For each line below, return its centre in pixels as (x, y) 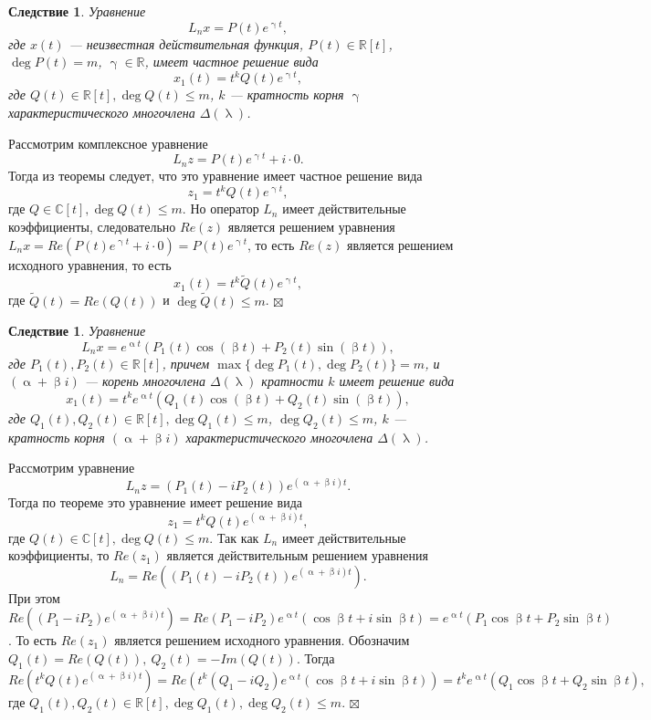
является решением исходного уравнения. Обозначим (262, 640)
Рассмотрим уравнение (72, 468)
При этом (34, 597)
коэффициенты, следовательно (92, 226)
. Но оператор (220, 209)
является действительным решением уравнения (297, 555)
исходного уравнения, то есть (90, 264)
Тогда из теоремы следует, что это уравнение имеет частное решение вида (215, 176)
